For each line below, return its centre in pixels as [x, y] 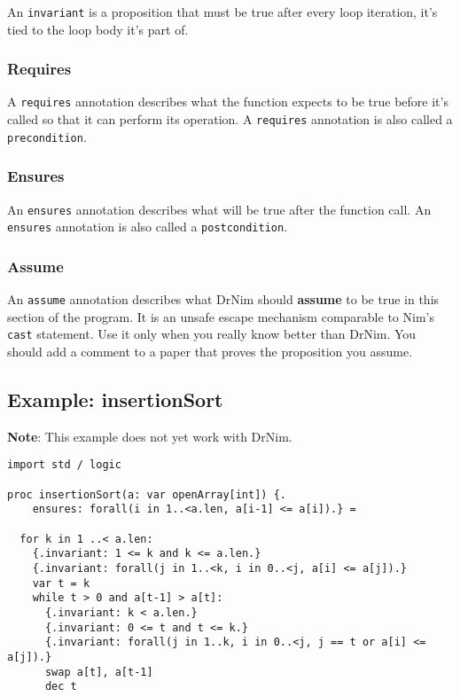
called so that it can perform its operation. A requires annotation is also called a [230, 119]
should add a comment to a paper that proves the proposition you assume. [210, 352]
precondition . [47, 136]
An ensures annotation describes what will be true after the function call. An [219, 209]
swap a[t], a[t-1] [99, 672]
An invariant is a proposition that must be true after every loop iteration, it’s [222, 12]
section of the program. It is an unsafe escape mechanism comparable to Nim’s [221, 316]
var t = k [61, 583]
